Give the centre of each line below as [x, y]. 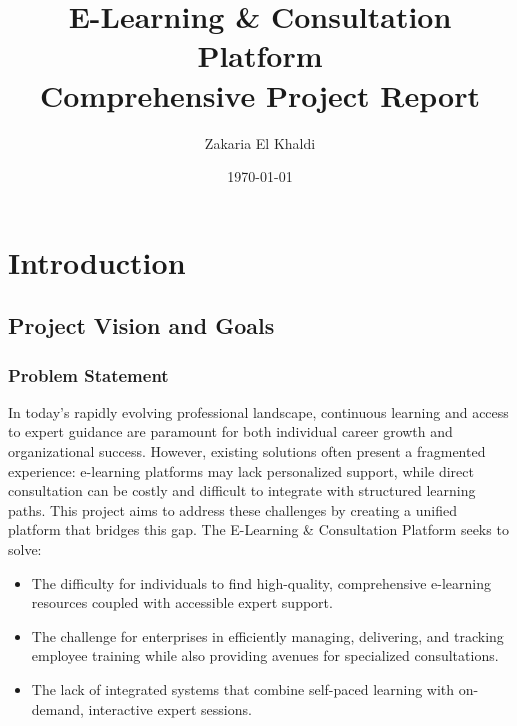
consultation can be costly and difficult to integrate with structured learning [242, 490]
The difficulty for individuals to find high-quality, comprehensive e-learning [261, 582]
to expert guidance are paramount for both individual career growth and [230, 431]
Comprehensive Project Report [260, 94]
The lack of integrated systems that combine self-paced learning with [243, 689]
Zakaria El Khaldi [260, 142]
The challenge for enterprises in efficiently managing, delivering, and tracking [267, 635]
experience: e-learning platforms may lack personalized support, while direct [241, 470]
